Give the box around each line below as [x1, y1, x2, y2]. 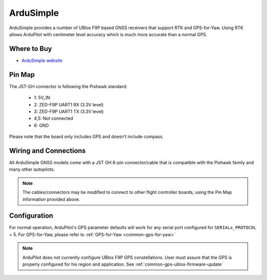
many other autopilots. [9, 166, 55, 173]
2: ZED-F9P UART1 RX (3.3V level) [34, 101, 104, 107]
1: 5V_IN [34, 94, 50, 101]
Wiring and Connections [9, 146, 86, 155]
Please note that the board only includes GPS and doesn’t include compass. [9, 134, 164, 140]
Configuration [9, 212, 53, 220]
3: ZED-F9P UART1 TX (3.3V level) [34, 108, 104, 114]
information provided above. [22, 196, 80, 202]
